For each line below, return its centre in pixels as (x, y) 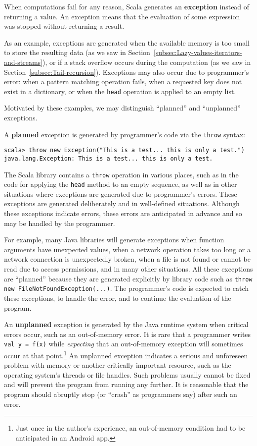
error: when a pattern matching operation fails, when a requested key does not (123, 82)
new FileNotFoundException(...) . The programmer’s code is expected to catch (126, 288)
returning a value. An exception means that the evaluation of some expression (122, 16)
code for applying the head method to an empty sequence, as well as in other (121, 184)
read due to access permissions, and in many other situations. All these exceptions (128, 269)
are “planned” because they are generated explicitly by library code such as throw (128, 278)
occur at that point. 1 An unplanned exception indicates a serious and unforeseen (126, 354)
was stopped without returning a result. (64, 26)
